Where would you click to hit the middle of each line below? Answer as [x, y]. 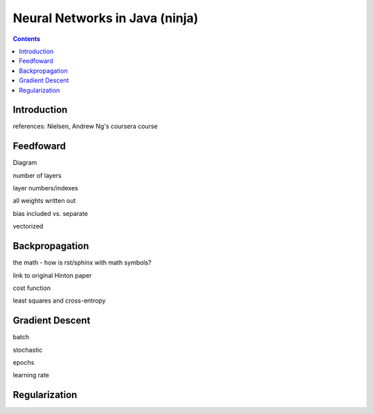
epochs [24, 363]
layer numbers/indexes [46, 188]
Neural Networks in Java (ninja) [106, 18]
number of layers [37, 175]
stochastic [28, 350]
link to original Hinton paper [52, 275]
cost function [32, 288]
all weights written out [44, 201]
